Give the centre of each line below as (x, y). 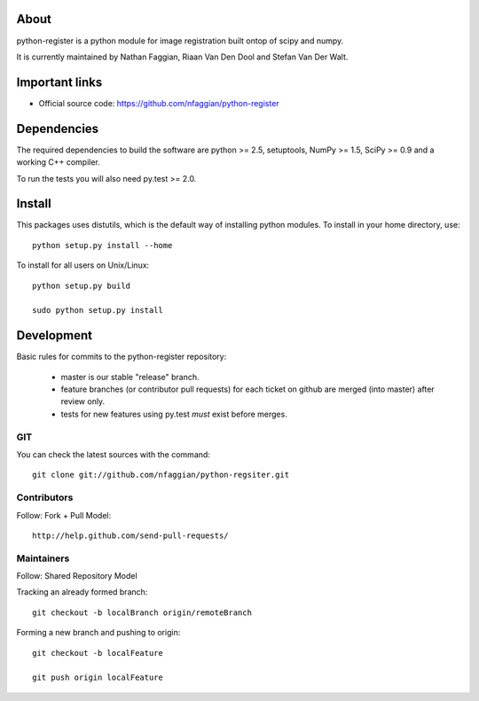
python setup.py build (82, 285)
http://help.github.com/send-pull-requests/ (131, 535)
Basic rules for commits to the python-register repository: (122, 357)
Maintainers (43, 558)
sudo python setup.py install (98, 311)
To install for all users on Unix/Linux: (83, 265)
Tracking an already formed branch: (82, 592)
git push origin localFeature (98, 678)
